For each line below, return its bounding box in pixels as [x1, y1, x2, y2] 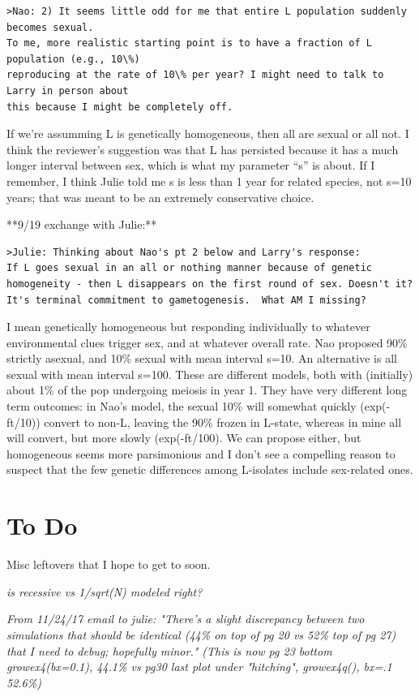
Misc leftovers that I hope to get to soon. [6, 556, 211, 573]
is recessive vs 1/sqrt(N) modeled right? [6, 583, 203, 600]
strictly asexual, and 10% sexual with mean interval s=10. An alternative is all [6, 350, 397, 367]
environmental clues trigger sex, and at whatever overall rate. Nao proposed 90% [6, 333, 408, 351]
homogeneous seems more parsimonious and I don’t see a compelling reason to [6, 445, 395, 462]
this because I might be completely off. [6, 101, 233, 113]
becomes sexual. [6, 21, 94, 33]
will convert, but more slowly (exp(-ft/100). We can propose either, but [6, 429, 361, 446]
